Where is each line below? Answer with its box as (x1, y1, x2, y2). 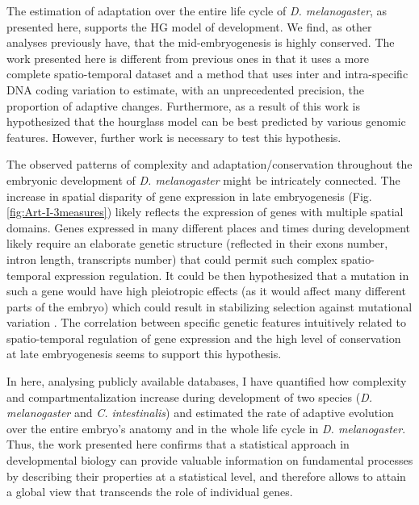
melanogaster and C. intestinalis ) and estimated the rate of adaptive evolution (6, 404, 394, 421)
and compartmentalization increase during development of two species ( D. (6, 388, 373, 405)
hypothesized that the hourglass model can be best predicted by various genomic (6, 113, 406, 130)
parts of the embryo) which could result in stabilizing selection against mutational (6, 298, 413, 315)
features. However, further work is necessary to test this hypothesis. (6, 128, 341, 145)
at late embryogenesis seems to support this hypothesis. (6, 345, 282, 362)
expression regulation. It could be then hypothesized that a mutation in (54, 266, 409, 283)
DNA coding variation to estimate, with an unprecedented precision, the (6, 81, 365, 98)
